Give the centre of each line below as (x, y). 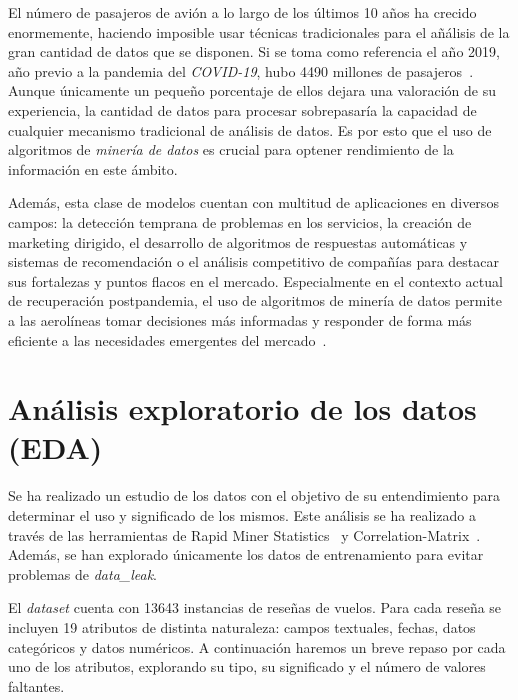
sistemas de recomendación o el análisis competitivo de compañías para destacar (253, 261)
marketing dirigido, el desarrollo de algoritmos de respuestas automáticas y (238, 241)
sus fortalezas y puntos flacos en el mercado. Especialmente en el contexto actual (255, 280)
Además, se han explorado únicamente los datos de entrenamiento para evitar (246, 554)
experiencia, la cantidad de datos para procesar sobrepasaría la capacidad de (242, 109)
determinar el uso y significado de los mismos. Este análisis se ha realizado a (242, 515)
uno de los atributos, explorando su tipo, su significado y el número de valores (247, 666)
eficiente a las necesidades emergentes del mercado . (167, 339)
